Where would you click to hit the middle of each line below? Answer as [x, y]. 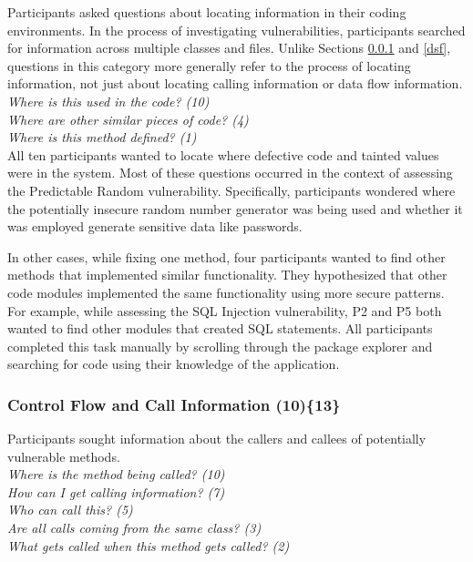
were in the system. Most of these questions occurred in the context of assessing [230, 173]
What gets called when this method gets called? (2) [149, 545]
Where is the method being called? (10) [116, 474]
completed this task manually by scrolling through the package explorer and [220, 346]
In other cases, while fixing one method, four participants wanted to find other [226, 256]
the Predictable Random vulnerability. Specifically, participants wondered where [231, 190]
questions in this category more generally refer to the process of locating [209, 65]
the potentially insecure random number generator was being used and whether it [235, 208]
